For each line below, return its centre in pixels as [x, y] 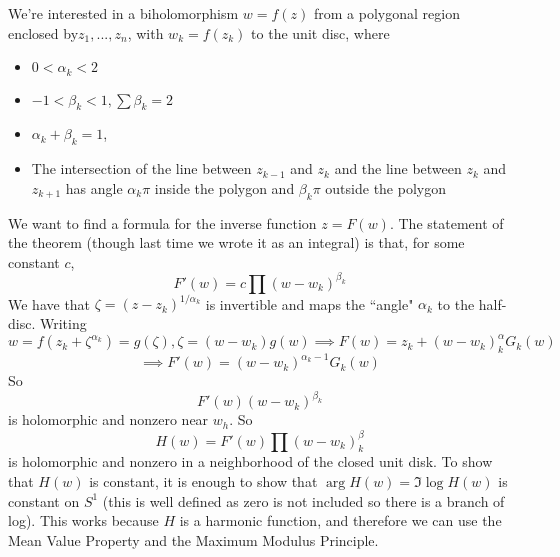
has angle [94, 187]
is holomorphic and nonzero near [108, 419]
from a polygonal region [386, 13]
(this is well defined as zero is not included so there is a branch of [303, 500]
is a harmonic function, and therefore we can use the [340, 520]
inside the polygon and [224, 187]
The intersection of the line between [141, 168]
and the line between [398, 168]
